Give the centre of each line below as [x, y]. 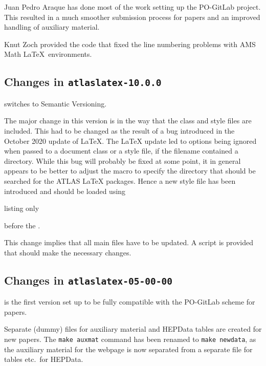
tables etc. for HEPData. [44, 359]
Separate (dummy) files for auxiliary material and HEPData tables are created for [133, 329]
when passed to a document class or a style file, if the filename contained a [121, 151]
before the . [22, 225]
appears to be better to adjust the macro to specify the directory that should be [130, 171]
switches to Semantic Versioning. [56, 103]
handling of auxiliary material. [52, 27]
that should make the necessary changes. [68, 252]
